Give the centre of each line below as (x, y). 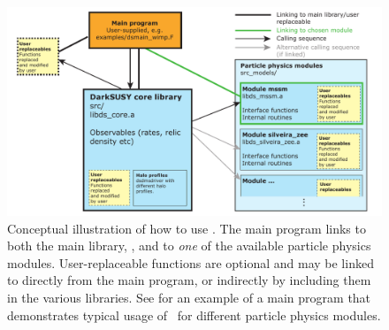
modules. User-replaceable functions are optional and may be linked (191, 262)
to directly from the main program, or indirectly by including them (189, 280)
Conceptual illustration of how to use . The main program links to (187, 228)
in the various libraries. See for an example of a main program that (189, 297)
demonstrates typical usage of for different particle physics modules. (194, 315)
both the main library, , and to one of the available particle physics (189, 246)
